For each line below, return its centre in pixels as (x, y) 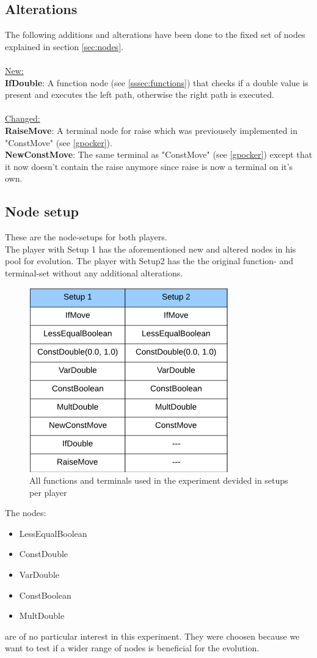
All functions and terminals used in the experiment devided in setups (159, 480)
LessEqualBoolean (53, 533)
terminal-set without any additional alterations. (94, 272)
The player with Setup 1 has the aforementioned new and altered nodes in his (151, 249)
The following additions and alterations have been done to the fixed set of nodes (155, 35)
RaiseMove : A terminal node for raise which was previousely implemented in (151, 130)
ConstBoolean (45, 595)
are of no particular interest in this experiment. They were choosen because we (152, 636)
